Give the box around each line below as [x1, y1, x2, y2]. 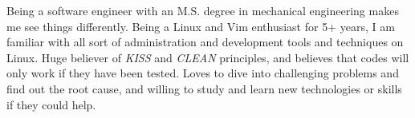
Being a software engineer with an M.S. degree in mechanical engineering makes [6, 2, 399, 18]
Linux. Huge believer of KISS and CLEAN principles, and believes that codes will [6, 49, 409, 65]
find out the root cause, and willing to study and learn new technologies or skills [6, 80, 402, 96]
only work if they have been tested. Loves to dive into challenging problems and [6, 65, 399, 81]
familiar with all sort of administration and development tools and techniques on [6, 33, 404, 50]
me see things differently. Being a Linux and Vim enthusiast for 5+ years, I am [6, 18, 395, 34]
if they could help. [6, 96, 96, 112]
